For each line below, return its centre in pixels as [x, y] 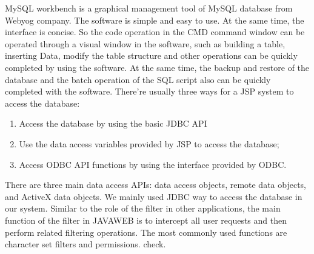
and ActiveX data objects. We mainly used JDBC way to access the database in [154, 196]
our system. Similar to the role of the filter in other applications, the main [143, 208]
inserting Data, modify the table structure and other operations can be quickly [151, 55]
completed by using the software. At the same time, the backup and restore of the [157, 67]
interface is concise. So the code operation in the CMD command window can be [155, 32]
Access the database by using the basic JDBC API [113, 123]
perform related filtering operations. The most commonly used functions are [146, 232]
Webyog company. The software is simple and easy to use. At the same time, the [155, 20]
